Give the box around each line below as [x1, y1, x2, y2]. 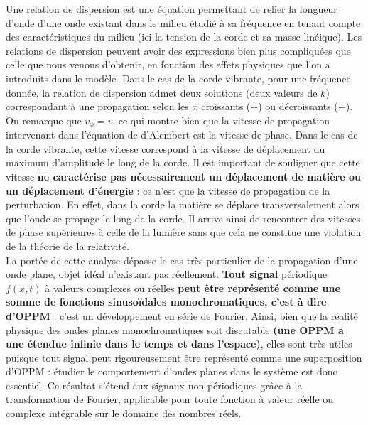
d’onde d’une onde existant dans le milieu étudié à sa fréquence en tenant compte [6, 15, 361, 30]
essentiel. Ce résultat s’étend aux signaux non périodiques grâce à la [6, 377, 303, 392]
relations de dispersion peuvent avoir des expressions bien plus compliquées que [6, 43, 351, 58]
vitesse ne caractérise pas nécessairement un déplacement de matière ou [6, 168, 361, 183]
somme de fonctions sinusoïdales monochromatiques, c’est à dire [6, 294, 327, 309]
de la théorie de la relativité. [6, 238, 129, 253]
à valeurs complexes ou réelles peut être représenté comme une [45, 280, 340, 295]
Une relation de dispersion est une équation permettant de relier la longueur [6, 1, 337, 16]
